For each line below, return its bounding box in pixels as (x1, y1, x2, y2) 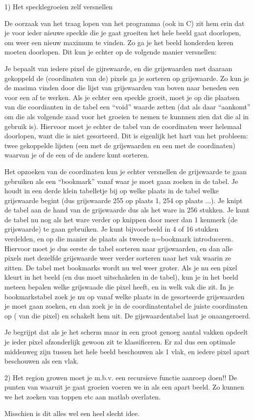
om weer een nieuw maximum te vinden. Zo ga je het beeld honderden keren (4, 37, 233, 47)
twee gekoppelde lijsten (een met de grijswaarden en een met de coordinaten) (4, 140, 235, 150)
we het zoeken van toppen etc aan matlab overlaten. (4, 391, 161, 401)
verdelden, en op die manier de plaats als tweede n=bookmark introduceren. (4, 234, 233, 244)
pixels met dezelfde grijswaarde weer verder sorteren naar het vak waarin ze (4, 253, 231, 263)
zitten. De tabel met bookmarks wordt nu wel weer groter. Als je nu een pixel (4, 262, 237, 272)
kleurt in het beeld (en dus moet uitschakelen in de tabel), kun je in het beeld (4, 272, 238, 282)
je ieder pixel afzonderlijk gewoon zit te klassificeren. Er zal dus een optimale (4, 337, 235, 346)
